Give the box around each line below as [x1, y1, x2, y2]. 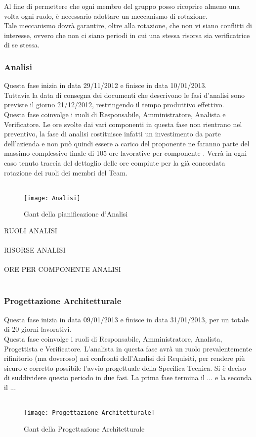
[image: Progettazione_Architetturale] [24, 409, 155, 417]
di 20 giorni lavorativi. [4, 324, 72, 334]
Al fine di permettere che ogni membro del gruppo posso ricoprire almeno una [4, 1, 240, 11]
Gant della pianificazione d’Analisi [24, 209, 128, 219]
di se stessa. [4, 40, 40, 50]
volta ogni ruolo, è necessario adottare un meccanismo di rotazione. [4, 10, 208, 21]
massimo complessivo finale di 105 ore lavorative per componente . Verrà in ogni [4, 148, 247, 158]
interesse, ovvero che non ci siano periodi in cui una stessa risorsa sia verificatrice [4, 30, 250, 40]
